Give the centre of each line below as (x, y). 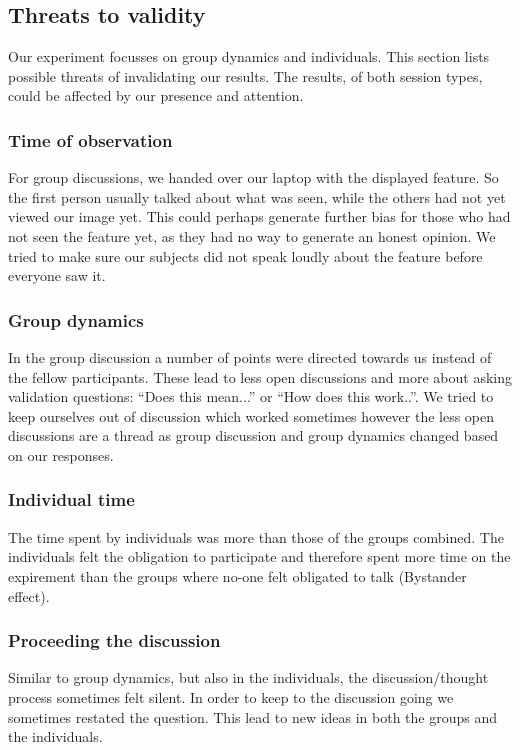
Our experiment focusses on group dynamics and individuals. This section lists (249, 56)
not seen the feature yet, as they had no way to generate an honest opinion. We (252, 235)
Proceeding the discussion (114, 640)
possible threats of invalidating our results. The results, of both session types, (245, 75)
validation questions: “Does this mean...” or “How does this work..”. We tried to (251, 396)
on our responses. (61, 454)
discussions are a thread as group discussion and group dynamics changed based (253, 435)
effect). (29, 595)
